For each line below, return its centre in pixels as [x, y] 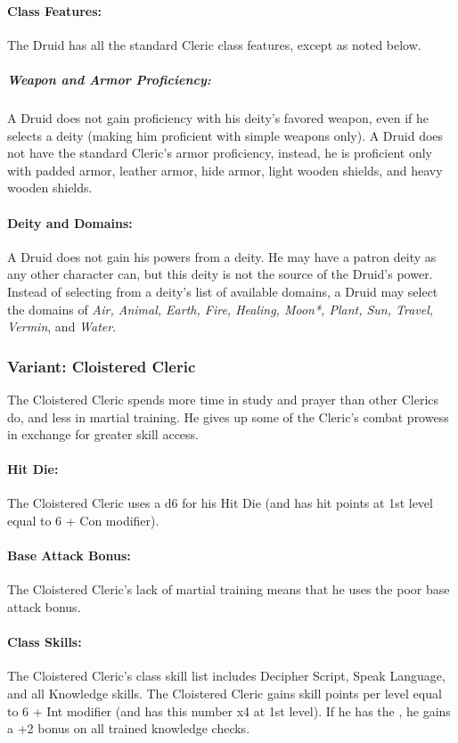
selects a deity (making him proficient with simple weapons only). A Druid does [225, 135]
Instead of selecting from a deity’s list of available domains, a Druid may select [223, 291]
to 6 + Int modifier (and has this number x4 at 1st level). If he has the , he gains [229, 710]
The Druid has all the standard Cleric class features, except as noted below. [214, 44]
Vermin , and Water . [62, 327]
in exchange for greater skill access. [103, 434]
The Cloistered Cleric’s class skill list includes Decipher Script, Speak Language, [226, 676]
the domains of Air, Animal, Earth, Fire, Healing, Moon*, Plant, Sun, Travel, [221, 309]
